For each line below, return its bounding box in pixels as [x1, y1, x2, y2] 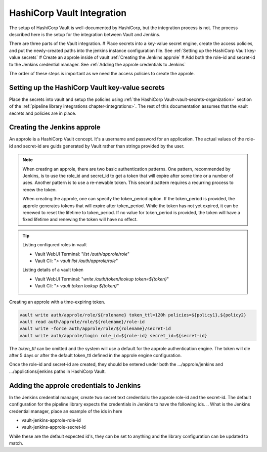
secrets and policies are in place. [9, 110, 77, 116]
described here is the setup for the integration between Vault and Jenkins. [9, 31, 161, 37]
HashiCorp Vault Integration [9, 7, 127, 18]
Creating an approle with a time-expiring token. [9, 299, 106, 305]
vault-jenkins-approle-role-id [21, 417, 81, 423]
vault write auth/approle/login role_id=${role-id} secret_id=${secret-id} [19, 333, 208, 338]
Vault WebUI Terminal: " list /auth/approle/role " [35, 251, 130, 257]
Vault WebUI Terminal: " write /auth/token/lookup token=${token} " [35, 276, 169, 282]
